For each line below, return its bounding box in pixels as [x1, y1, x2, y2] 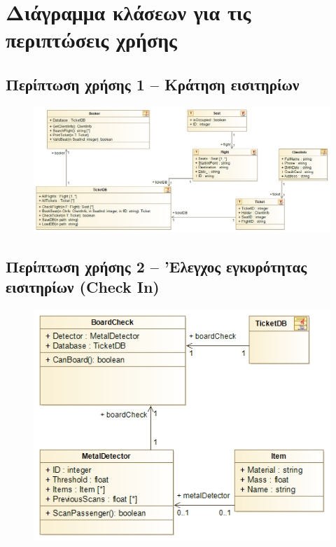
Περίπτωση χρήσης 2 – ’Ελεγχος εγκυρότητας [6, 256, 307, 277]
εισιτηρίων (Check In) [6, 276, 160, 298]
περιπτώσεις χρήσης [6, 25, 177, 54]
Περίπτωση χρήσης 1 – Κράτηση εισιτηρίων [6, 73, 300, 95]
